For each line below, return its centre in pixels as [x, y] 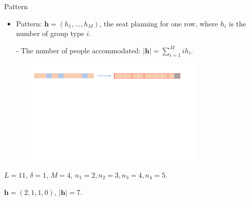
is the [238, 23]
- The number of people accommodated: [78, 50]
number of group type [50, 33]
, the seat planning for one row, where [159, 23]
